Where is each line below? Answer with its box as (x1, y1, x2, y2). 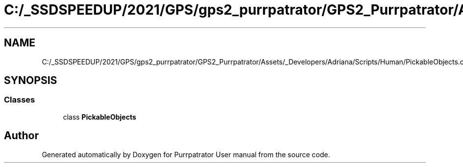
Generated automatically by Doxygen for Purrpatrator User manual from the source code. (42, 150, 330, 159)
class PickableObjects (63, 112, 136, 121)
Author (4, 129, 39, 142)
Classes (4, 95, 35, 105)
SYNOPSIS (4, 74, 57, 87)
